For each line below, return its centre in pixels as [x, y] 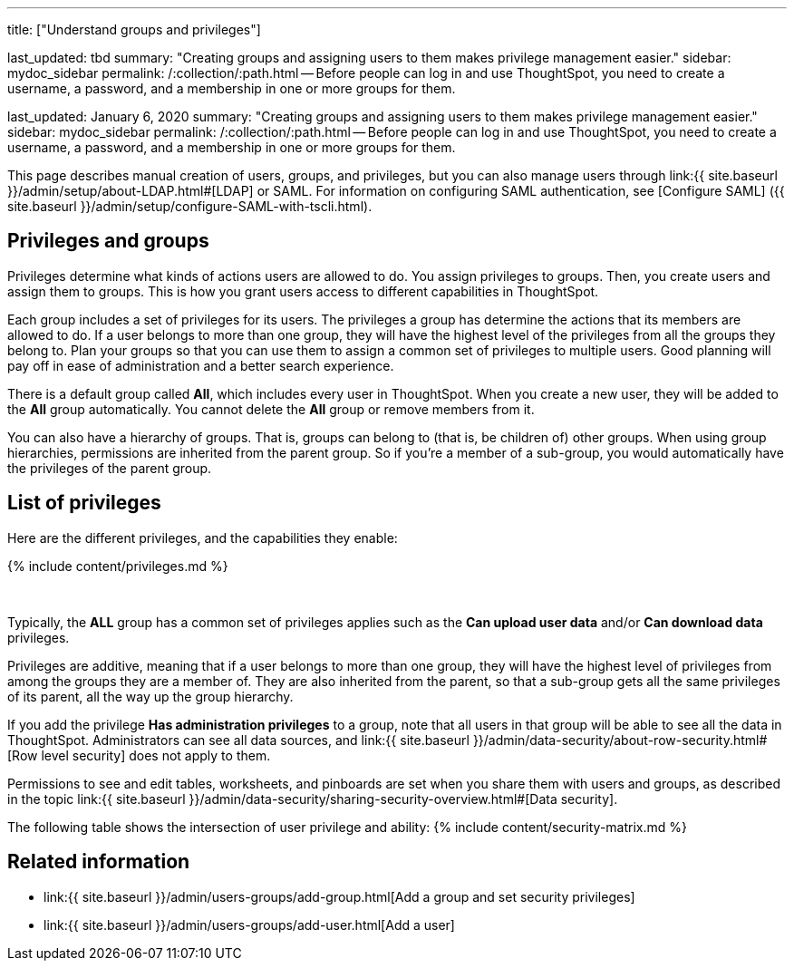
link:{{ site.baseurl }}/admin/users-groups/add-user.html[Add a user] [249, 924]
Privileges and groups [108, 241]
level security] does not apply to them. [156, 755]
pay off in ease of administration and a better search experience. [201, 365]
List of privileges [84, 503]
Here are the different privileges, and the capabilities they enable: [203, 537]
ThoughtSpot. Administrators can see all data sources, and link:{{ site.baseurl [238, 740]
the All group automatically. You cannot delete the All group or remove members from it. [271, 409]
